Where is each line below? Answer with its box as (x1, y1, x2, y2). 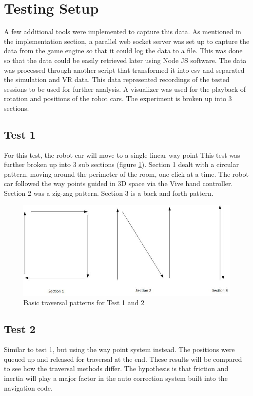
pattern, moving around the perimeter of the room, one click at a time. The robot (4, 168, 249, 179)
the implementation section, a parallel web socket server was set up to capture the (4, 36, 250, 46)
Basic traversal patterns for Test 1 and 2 (23, 297, 144, 308)
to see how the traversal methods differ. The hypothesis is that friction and (4, 363, 229, 374)
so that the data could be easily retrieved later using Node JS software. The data (4, 55, 247, 65)
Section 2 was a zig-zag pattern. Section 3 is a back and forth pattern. (4, 188, 214, 198)
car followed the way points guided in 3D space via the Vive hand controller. (4, 178, 233, 188)
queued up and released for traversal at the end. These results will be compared (4, 354, 242, 364)
